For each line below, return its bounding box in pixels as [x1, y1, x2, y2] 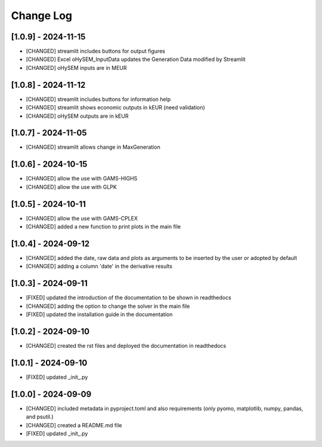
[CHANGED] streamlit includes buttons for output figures [26, 48, 165, 55]
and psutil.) [26, 413, 54, 421]
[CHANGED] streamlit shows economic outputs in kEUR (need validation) [26, 104, 205, 111]
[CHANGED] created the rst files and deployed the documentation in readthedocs [26, 342, 227, 349]
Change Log [11, 9, 73, 22]
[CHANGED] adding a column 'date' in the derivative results [26, 263, 173, 270]
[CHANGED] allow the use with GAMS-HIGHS [26, 175, 138, 182]
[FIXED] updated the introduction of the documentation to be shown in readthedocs [26, 294, 232, 301]
